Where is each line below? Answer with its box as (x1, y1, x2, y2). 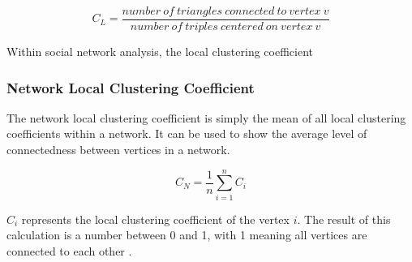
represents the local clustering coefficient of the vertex (21, 210, 290, 227)
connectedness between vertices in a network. (6, 141, 230, 158)
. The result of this (297, 210, 391, 227)
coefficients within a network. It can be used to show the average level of (6, 125, 367, 142)
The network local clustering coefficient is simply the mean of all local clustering (6, 109, 406, 126)
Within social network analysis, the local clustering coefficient (6, 43, 313, 60)
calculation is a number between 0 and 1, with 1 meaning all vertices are (6, 226, 367, 243)
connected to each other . (6, 242, 132, 259)
